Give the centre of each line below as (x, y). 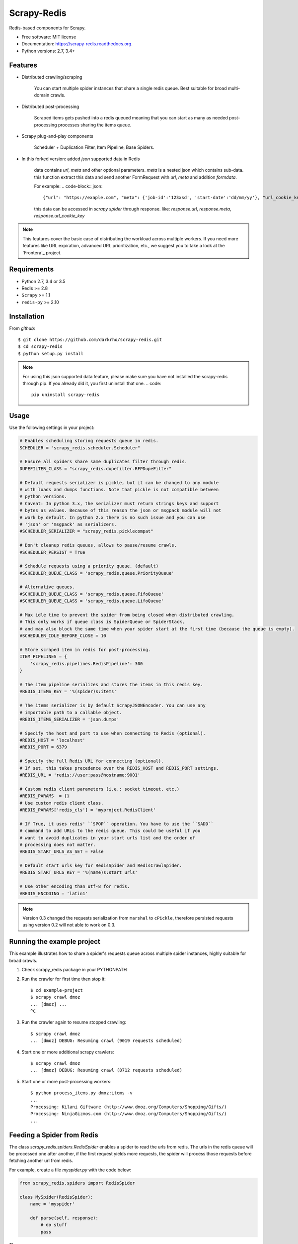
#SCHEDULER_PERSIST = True (52, 552)
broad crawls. (23, 960)
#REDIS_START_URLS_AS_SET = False (62, 852)
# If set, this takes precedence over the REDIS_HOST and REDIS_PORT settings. (119, 768)
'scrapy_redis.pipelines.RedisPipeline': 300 (86, 664)
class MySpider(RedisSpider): (56, 1197)
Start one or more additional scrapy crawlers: (68, 1052)
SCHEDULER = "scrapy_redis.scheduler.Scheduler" (80, 448)
